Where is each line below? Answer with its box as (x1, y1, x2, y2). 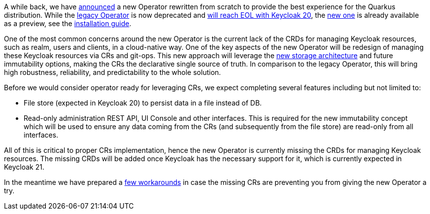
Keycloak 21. (4, 163, 45, 171)
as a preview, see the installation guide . (4, 19, 132, 28)
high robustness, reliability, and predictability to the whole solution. (4, 68, 221, 76)
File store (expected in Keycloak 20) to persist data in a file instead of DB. (24, 99, 262, 107)
